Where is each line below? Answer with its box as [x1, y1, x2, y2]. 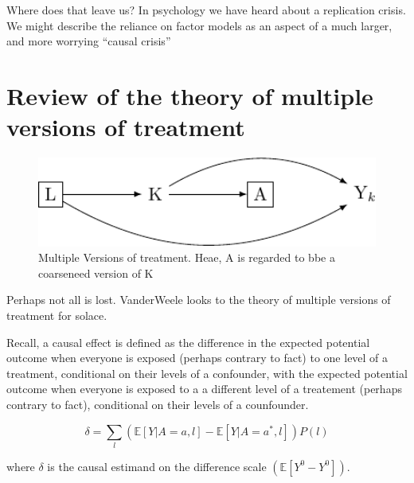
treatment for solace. [6, 307, 107, 324]
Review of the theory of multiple [6, 79, 373, 111]
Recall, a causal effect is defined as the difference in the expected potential [6, 333, 370, 350]
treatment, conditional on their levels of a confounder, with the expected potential [6, 364, 408, 381]
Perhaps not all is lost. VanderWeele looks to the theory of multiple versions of [6, 291, 391, 308]
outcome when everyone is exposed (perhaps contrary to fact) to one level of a [6, 349, 389, 366]
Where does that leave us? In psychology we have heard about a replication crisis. [6, 2, 406, 18]
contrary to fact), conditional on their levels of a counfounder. [6, 396, 309, 413]
